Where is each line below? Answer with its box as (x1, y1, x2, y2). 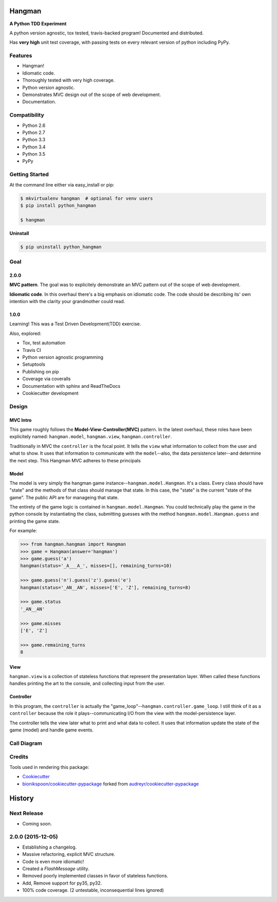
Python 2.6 (22, 122, 46, 128)
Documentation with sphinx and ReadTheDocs (22, 383, 121, 389)
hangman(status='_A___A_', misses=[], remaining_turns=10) (20, 563, 172, 569)
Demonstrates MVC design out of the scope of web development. (22, 91, 161, 98)
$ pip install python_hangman (20, 203, 96, 208)
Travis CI (22, 347, 41, 353)
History (9, 794, 34, 803)
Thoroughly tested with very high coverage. (22, 77, 115, 83)
